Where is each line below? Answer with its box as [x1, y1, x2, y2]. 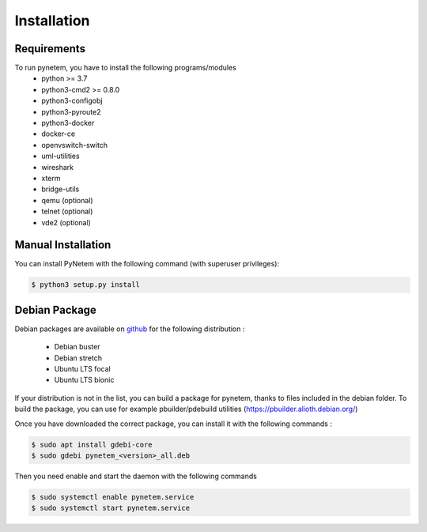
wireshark [41, 162, 74, 172]
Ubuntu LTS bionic [54, 375, 115, 385]
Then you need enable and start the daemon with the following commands [14, 471, 257, 481]
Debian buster [54, 342, 100, 352]
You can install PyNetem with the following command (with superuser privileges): [14, 259, 280, 269]
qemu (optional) [41, 195, 94, 205]
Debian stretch [54, 353, 103, 363]
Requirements [14, 42, 86, 55]
